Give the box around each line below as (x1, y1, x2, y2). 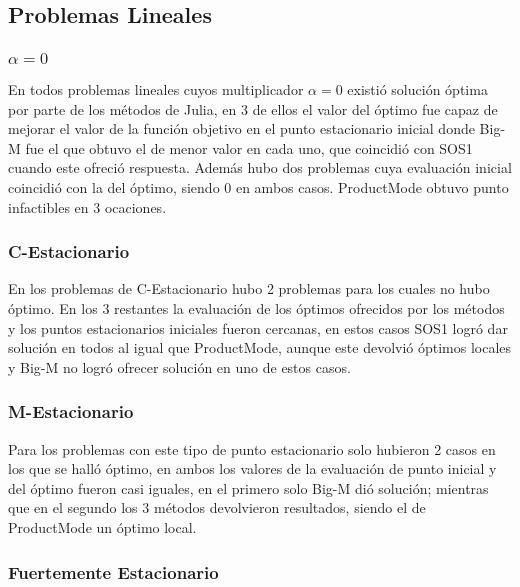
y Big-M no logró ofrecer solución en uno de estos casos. (8, 356, 351, 377)
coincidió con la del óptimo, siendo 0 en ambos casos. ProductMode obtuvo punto (8, 177, 509, 198)
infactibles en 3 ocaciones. (8, 196, 167, 217)
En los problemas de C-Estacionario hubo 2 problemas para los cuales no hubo (8, 278, 490, 299)
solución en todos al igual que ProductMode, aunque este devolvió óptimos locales (8, 337, 512, 358)
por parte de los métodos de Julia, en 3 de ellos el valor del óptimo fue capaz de (8, 98, 498, 119)
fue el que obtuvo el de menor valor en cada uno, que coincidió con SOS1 (25, 137, 473, 158)
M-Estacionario (8, 399, 134, 424)
